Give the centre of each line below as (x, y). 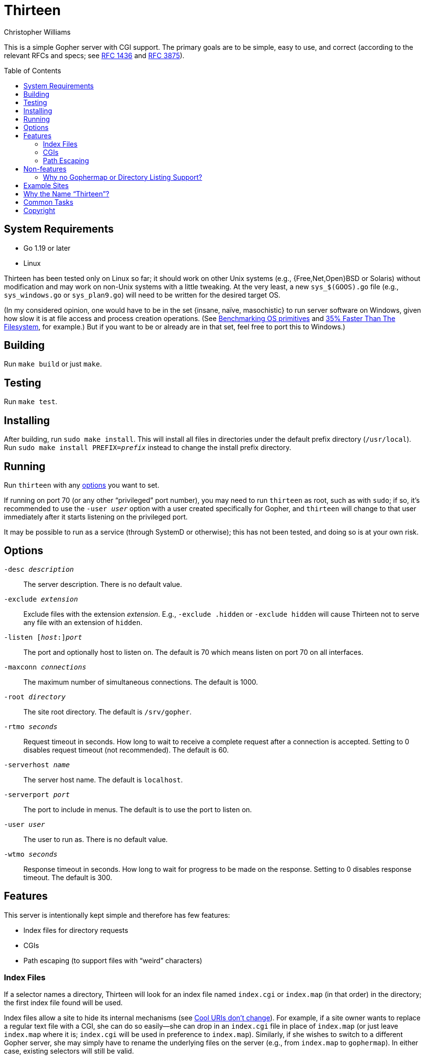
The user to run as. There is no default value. (96, 839)
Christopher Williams (37, 32)
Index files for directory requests (76, 930)
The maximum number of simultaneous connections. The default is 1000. (141, 682)
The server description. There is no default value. (103, 584)
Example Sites (46, 185)
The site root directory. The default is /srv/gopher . (108, 712)
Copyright (40, 210)
